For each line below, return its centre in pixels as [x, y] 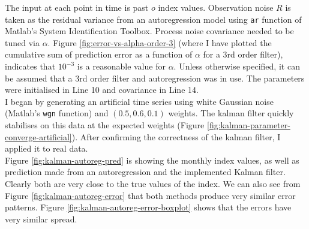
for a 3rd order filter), [243, 54]
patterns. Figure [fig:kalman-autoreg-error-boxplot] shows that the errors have [148, 207]
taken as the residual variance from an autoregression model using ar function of [153, 19]
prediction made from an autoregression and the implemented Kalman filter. [145, 172]
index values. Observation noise [216, 7]
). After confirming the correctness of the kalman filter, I [176, 136]
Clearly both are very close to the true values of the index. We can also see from [153, 184]
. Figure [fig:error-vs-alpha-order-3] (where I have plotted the [160, 42]
